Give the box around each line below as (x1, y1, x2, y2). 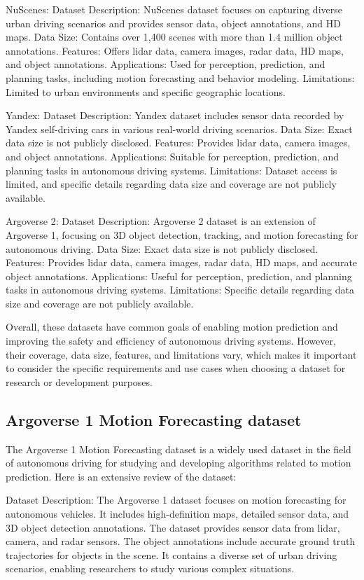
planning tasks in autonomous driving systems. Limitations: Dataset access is (6, 163, 337, 177)
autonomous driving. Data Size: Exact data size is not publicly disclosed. (6, 241, 318, 256)
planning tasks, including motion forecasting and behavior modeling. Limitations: (6, 70, 355, 85)
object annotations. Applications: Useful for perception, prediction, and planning (6, 268, 352, 283)
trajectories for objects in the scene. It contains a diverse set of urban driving (6, 547, 337, 562)
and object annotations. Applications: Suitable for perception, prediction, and (6, 149, 339, 163)
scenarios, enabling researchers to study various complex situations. (6, 561, 295, 576)
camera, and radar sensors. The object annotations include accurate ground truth (6, 534, 356, 548)
